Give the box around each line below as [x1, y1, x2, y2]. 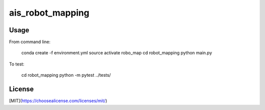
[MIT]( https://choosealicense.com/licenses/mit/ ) [9, 98, 107, 104]
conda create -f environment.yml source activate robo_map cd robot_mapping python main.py [21, 50, 212, 56]
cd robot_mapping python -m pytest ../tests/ [21, 72, 111, 78]
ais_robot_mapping [9, 7, 89, 18]
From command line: [9, 39, 51, 45]
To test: [9, 61, 25, 67]
